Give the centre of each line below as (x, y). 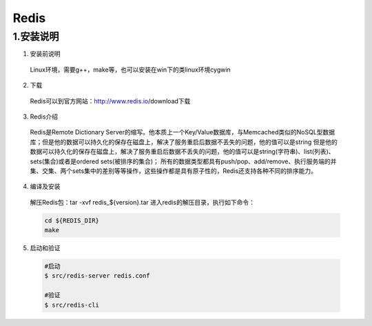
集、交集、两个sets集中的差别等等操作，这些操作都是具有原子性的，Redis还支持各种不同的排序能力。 (173, 171)
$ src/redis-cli (72, 305)
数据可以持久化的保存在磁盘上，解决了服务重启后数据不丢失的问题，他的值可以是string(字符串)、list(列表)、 (182, 152)
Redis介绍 (44, 116)
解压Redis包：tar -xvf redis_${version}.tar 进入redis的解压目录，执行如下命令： (142, 202)
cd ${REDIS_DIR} (72, 220)
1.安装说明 (36, 37)
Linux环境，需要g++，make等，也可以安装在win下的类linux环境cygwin (130, 70)
